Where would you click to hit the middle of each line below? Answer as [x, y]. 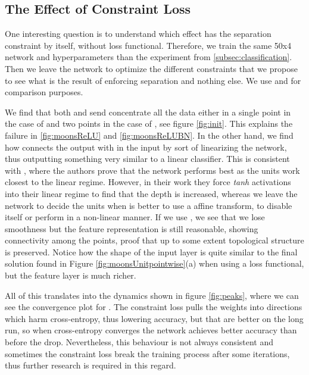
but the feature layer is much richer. [71, 275]
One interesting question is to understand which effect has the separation [138, 34]
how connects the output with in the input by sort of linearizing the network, [146, 147]
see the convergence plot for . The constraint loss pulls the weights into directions [154, 307]
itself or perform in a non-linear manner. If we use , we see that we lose [135, 217]
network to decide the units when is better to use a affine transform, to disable [149, 205]
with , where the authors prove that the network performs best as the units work [152, 170]
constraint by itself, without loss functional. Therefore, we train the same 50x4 [148, 45]
